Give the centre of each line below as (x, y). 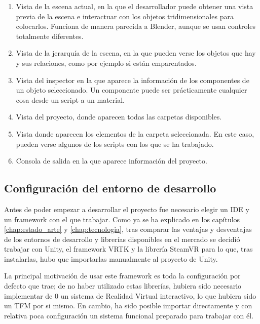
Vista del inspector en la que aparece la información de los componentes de (133, 80)
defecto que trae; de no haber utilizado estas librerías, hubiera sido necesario (123, 286)
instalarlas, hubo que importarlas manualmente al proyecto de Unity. (111, 258)
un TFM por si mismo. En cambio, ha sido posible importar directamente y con (128, 306)
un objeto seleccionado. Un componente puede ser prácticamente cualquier (132, 90)
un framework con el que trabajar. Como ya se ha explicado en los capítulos (122, 219)
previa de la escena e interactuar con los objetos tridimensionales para (125, 16)
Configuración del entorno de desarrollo (110, 188)
